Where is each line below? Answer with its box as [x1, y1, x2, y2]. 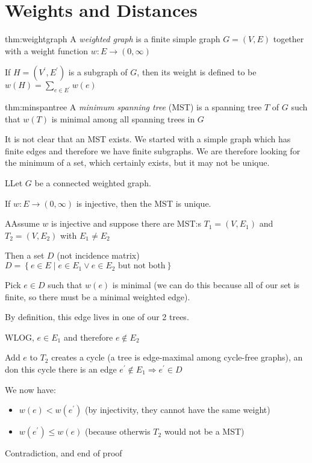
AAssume [5, 217, 40, 230]
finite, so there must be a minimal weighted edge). [5, 290, 190, 303]
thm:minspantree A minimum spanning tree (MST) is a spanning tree [5, 101, 262, 113]
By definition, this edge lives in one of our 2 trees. [5, 310, 189, 323]
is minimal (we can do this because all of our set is [112, 279, 300, 291]
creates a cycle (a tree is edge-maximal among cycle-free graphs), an [51, 351, 303, 364]
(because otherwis [85, 425, 151, 438]
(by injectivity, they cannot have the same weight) [85, 403, 270, 416]
